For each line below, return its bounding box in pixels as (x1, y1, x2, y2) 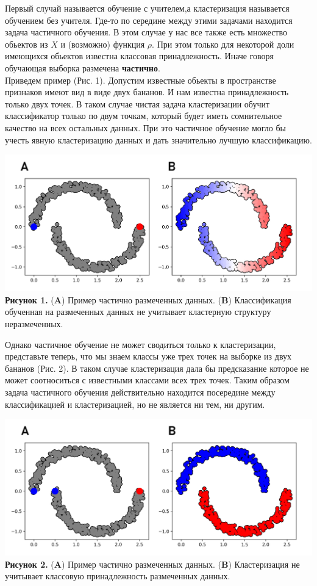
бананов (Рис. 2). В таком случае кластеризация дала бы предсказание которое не (5, 361, 309, 374)
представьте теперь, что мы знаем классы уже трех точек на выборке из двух (5, 350, 292, 363)
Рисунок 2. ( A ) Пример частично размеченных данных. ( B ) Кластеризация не (5, 557, 300, 570)
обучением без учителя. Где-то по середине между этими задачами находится (5, 13, 293, 26)
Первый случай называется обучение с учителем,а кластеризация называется (5, 2, 290, 14)
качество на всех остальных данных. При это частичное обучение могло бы (5, 121, 287, 134)
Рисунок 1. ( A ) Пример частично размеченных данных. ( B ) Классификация (5, 293, 291, 306)
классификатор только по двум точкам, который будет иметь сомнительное (5, 109, 282, 122)
